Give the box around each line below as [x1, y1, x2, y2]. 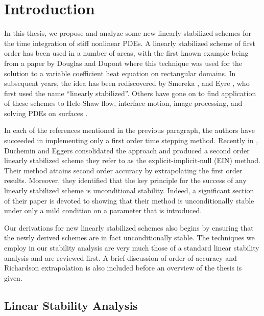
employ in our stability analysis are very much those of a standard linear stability [4, 242, 259, 253]
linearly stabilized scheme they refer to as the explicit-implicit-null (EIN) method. [4, 155, 260, 166]
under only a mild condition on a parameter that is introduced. [4, 205, 202, 216]
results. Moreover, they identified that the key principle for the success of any [4, 175, 247, 186]
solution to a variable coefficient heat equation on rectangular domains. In [4, 67, 236, 78]
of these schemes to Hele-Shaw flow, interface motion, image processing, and [4, 98, 243, 108]
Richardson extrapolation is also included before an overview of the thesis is [4, 262, 242, 273]
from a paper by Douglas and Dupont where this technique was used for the [4, 57, 242, 68]
